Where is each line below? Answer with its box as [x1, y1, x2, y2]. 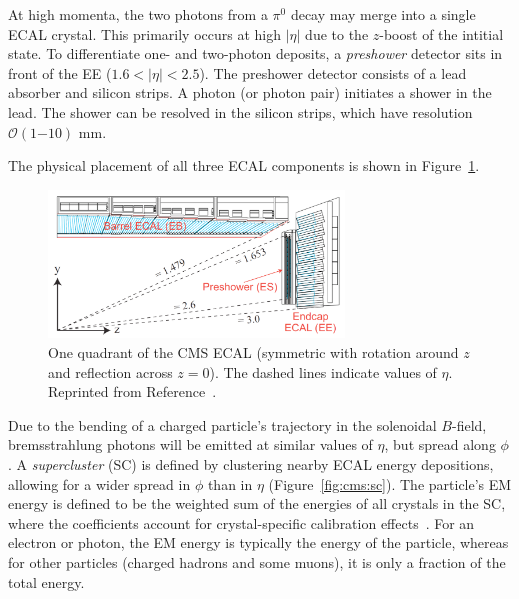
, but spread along [384, 434, 496, 455]
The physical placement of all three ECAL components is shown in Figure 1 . [8, 155, 480, 176]
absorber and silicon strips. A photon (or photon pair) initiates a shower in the [8, 82, 492, 103]
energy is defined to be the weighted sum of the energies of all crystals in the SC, [8, 493, 506, 514]
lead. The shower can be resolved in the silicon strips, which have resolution [8, 101, 473, 122]
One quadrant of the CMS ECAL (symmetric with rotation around [48, 342, 459, 363]
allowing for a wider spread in [8, 473, 191, 494]
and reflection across [48, 361, 173, 382]
